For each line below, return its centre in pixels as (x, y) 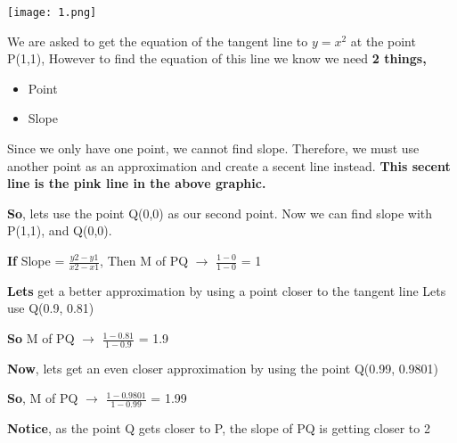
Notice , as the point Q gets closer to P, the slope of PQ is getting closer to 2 (219, 428)
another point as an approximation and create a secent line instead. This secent (229, 165)
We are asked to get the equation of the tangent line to (158, 41)
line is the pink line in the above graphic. (137, 183)
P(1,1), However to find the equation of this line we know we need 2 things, (217, 58)
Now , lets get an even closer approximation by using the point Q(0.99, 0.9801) (223, 368)
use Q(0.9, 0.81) (51, 308)
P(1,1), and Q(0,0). (60, 230)
